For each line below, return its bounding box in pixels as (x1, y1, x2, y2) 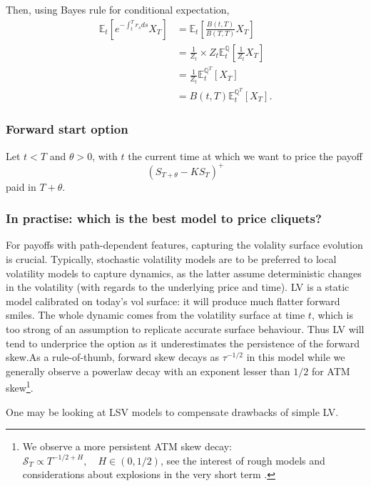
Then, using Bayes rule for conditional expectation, (6, 2, 230, 16)
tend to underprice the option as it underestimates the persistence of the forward (6, 335, 360, 350)
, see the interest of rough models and (160, 452, 325, 467)
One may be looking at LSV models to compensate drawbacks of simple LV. (6, 404, 339, 419)
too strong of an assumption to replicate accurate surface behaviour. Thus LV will (6, 322, 365, 337)
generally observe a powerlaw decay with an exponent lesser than (6, 363, 290, 378)
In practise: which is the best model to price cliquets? (6, 209, 322, 227)
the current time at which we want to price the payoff (128, 148, 362, 163)
